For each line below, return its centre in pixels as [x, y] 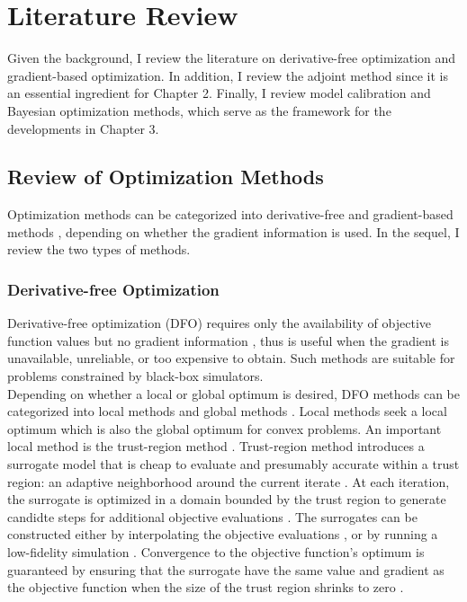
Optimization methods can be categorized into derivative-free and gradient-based [230, 214]
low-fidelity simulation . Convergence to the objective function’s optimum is [216, 552]
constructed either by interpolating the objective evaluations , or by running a [223, 534]
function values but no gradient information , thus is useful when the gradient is [228, 340]
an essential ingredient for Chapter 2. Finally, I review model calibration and [219, 93]
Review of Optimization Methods [166, 177]
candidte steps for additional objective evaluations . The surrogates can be [212, 516]
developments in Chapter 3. [83, 128]
